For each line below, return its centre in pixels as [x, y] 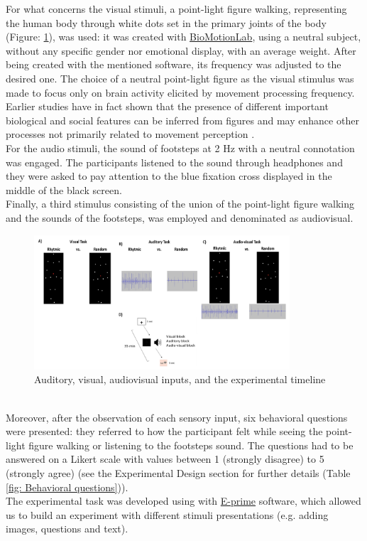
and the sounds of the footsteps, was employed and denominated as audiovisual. [180, 217]
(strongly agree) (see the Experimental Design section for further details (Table [178, 473]
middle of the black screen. [64, 189]
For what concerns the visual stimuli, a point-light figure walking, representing [176, 9]
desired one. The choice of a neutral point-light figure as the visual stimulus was [180, 78]
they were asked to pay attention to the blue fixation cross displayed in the [169, 176]
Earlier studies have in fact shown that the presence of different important [167, 106]
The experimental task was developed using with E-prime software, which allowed [183, 501]
